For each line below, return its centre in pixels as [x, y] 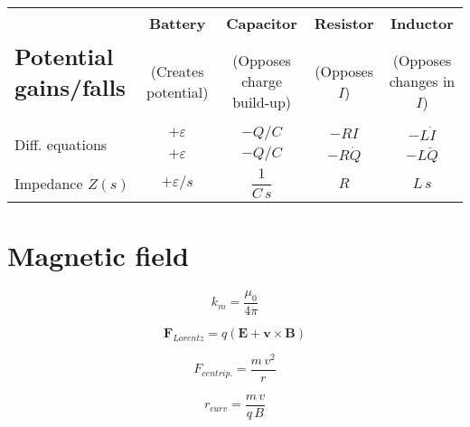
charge [262, 81]
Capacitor [262, 24]
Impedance [49, 183]
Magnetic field [98, 256]
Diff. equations [61, 144]
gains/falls [70, 86]
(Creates [177, 71]
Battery [178, 24]
